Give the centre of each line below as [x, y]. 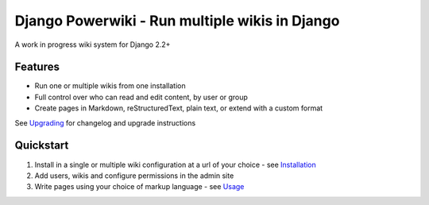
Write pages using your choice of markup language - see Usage [139, 187]
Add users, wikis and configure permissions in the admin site [134, 176]
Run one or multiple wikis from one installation [110, 86]
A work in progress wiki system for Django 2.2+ [93, 44]
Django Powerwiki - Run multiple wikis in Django [177, 21]
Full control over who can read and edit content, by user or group [141, 97]
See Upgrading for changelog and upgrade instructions [105, 122]
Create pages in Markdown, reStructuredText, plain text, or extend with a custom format [179, 108]
